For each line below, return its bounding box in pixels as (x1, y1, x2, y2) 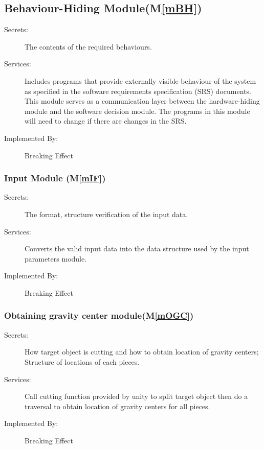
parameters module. (25, 253, 87, 264)
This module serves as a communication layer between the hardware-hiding (25, 96, 260, 106)
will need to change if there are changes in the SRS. (25, 115, 187, 126)
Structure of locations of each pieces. (25, 356, 140, 367)
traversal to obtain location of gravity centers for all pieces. (25, 400, 210, 411)
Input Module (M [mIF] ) (4, 172, 106, 184)
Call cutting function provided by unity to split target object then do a (25, 391, 248, 401)
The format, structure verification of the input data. (25, 208, 188, 219)
